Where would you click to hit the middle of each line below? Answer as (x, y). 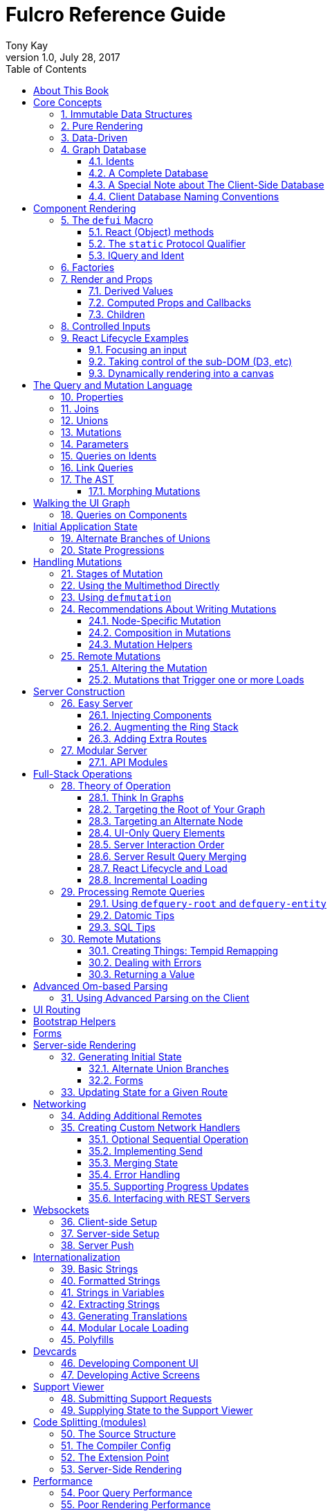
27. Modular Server (104, 750)
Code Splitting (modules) (90, 1422)
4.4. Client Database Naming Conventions (184, 196)
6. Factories (88, 267)
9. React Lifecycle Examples (125, 338)
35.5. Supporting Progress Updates (169, 1186)
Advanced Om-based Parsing (101, 986)
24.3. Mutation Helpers (141, 644)
